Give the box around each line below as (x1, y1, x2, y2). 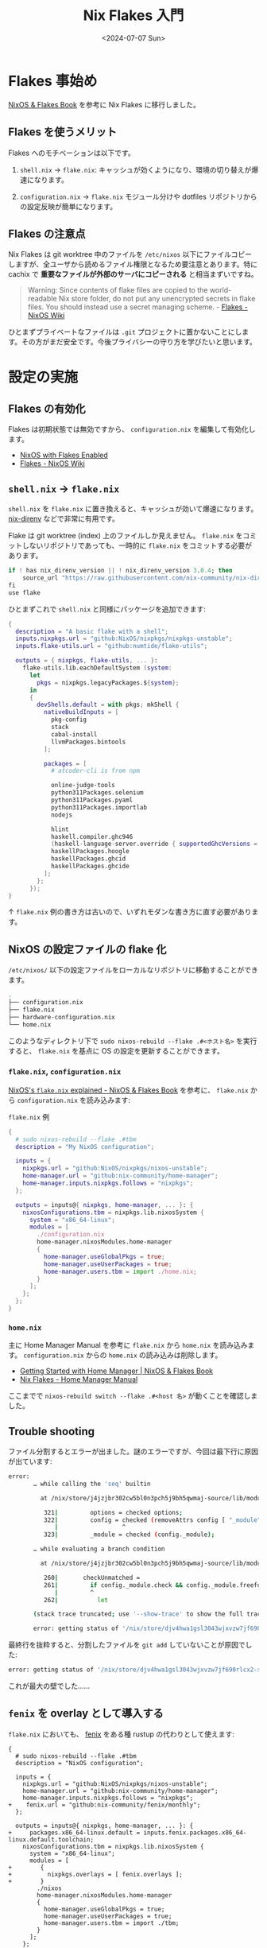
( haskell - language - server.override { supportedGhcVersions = (50, 840, 258, 848)
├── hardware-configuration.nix (8, 1013, 115, 1021)
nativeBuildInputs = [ (43, 708, 119, 716)
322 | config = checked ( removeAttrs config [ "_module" (43, 1515, 261, 1524)
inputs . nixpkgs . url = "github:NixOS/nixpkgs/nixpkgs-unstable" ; (15, 634, 233, 643)
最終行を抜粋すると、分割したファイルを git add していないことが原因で (8, 1640, 246, 1650)
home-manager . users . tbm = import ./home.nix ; (43, 1267, 197, 1275)
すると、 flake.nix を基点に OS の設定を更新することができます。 (8, 1046, 224, 1055)
